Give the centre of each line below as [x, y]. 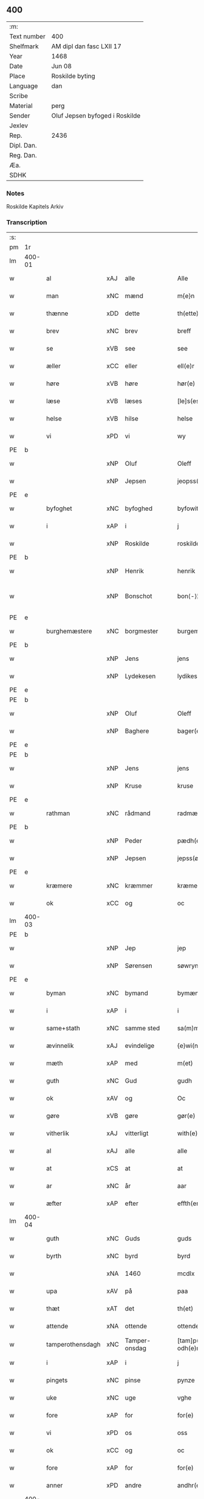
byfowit [188, 508]
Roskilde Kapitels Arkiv [35, 207]
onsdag [136, 1348]
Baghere [137, 731]
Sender [20, 115]
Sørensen [139, 966]
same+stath [63, 1028]
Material [21, 105]
